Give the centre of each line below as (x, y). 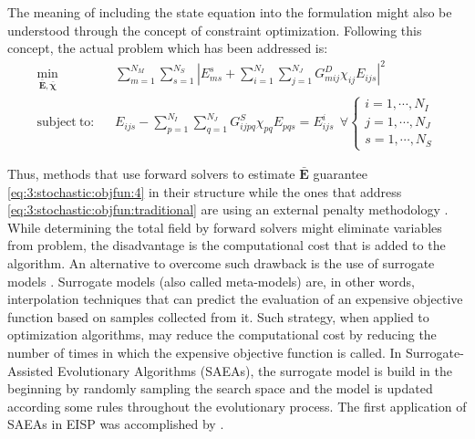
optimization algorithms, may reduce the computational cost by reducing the (222, 334)
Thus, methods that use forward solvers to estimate (151, 174)
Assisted (31, 370)
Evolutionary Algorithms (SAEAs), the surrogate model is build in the (255, 370)
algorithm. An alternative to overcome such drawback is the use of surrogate (221, 263)
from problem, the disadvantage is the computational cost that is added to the (227, 245)
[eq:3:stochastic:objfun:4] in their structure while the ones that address (205, 191)
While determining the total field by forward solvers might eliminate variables (225, 227)
